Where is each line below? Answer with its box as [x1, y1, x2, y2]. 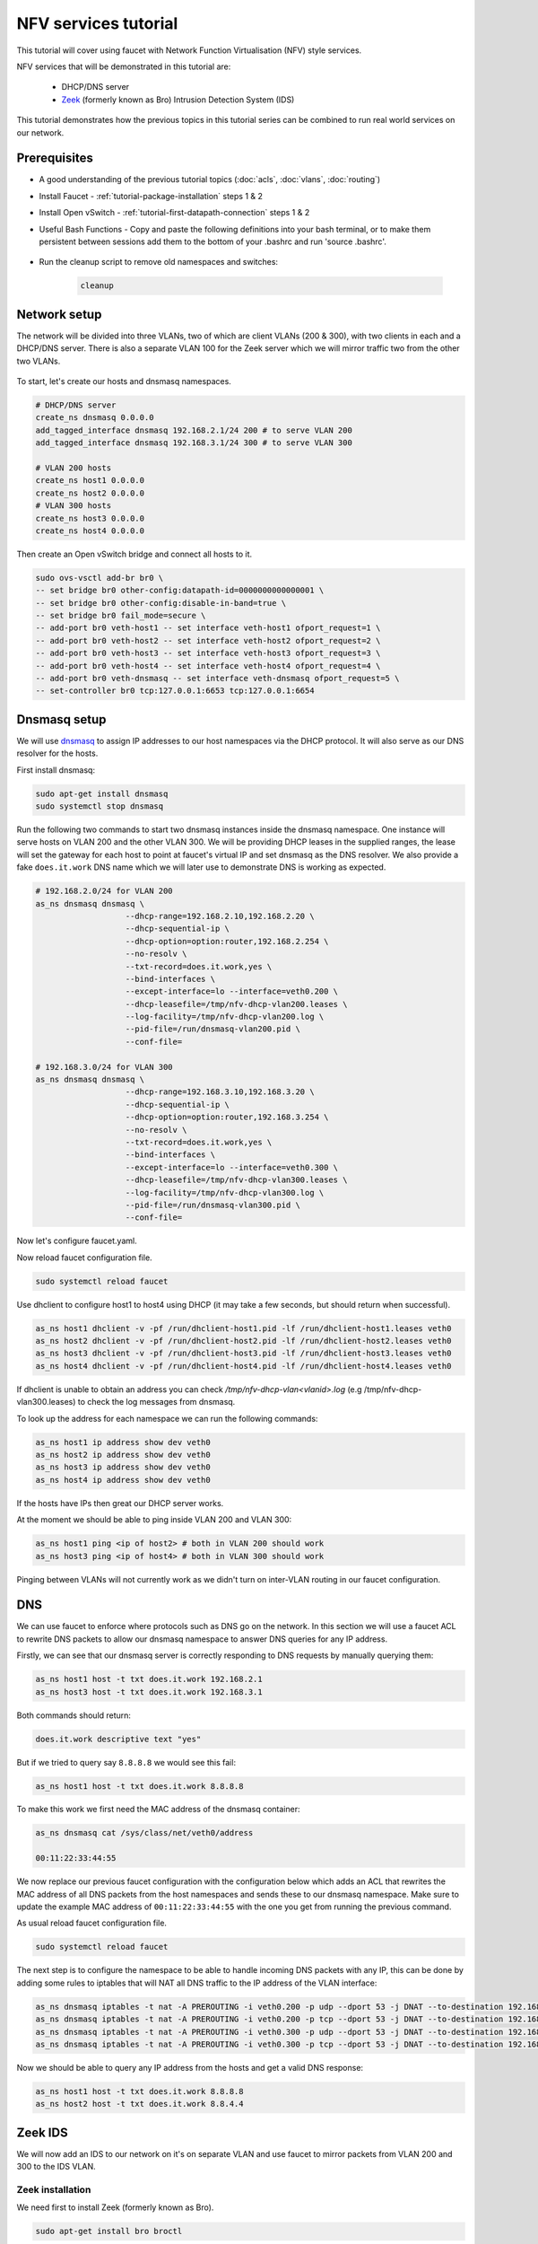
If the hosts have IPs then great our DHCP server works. [16, 1497, 224, 1508]
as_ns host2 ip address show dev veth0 [35, 1450, 211, 1459]
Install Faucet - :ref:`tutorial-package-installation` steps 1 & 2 [39, 190, 264, 201]
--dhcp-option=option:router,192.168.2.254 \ [125, 936, 329, 946]
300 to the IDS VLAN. [16, 2161, 96, 2172]
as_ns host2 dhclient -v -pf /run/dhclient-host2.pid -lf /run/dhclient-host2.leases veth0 [35, 1336, 452, 1346]
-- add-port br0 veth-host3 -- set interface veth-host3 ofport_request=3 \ [35, 648, 381, 659]
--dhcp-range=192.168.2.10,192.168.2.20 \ [125, 911, 315, 921]
